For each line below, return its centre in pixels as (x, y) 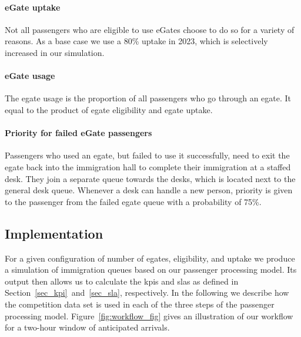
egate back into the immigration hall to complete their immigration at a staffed (148, 166)
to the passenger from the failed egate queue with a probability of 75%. (133, 201)
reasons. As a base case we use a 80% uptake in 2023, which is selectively (136, 41)
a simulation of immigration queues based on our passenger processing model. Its (151, 270)
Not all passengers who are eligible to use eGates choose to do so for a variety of (150, 29)
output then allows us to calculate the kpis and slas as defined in (122, 281)
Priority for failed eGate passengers (78, 133)
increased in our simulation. (55, 52)
